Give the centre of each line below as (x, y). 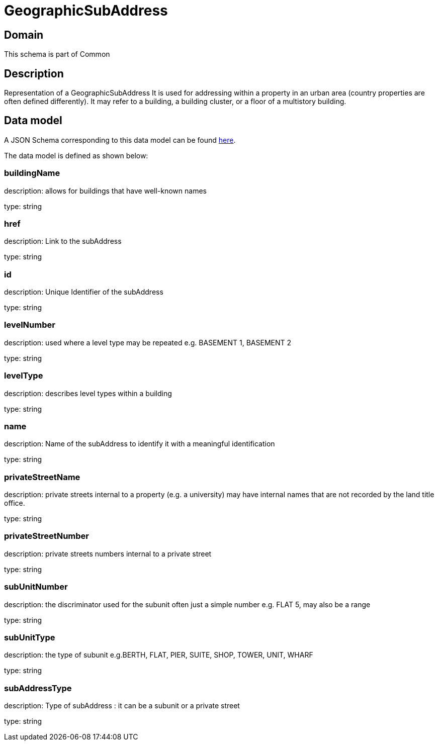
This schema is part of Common (57, 54)
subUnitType (30, 637)
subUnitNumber (36, 587)
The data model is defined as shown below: (76, 155)
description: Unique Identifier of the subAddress (84, 292)
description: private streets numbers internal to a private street (108, 553)
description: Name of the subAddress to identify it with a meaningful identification (140, 444)
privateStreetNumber (47, 536)
